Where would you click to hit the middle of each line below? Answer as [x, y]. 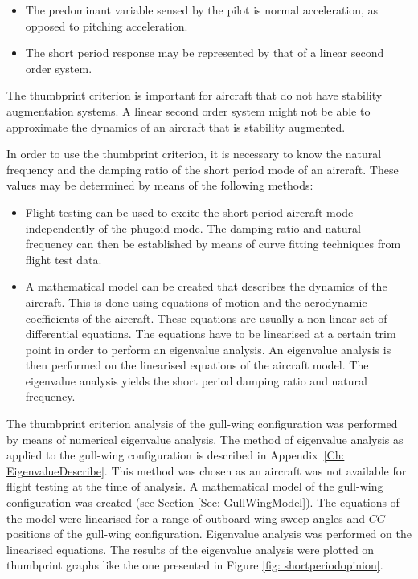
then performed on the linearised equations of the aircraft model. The [197, 365]
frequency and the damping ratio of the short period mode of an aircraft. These [203, 169]
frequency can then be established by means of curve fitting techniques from [213, 244]
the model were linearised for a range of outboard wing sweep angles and [186, 518]
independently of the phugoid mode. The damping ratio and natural [193, 228]
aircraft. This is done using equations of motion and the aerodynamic [196, 302]
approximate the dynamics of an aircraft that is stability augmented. [176, 126]
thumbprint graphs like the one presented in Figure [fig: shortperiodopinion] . [195, 565]
